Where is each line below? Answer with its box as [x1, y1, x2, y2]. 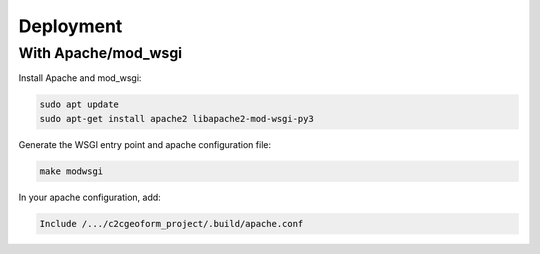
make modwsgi [39, 165, 104, 177]
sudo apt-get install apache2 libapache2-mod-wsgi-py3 [39, 113, 314, 124]
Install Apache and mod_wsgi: [18, 72, 142, 84]
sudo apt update [39, 99, 120, 110]
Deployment [18, 15, 123, 37]
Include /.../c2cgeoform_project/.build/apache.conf [39, 218, 304, 229]
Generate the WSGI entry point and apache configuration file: [18, 138, 272, 150]
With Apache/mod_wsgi [18, 44, 183, 62]
